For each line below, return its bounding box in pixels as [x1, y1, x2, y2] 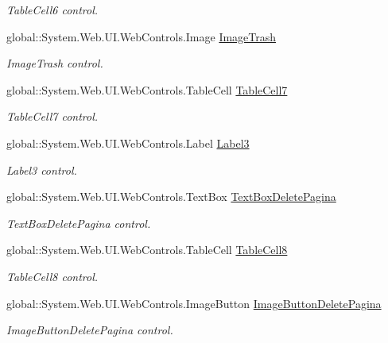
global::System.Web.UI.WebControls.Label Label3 [6, 134, 250, 151]
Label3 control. [6, 161, 77, 178]
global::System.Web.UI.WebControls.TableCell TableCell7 [6, 81, 288, 98]
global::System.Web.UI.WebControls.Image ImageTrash [6, 28, 277, 44]
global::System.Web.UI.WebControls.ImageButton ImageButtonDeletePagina [6, 295, 382, 311]
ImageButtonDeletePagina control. [6, 322, 173, 338]
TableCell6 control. [6, 2, 99, 17]
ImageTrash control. [6, 55, 103, 71]
